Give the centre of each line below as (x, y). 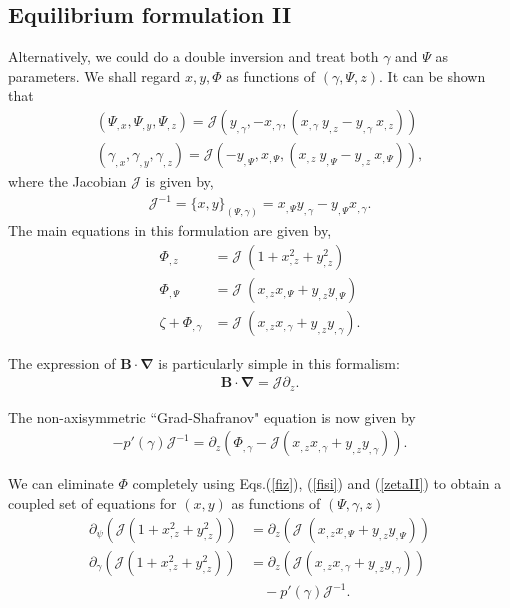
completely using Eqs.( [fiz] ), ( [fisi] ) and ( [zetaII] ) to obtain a (317, 483)
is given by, (179, 181)
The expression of (62, 362)
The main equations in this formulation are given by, (170, 230)
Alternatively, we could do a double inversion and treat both (193, 56)
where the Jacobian (67, 181)
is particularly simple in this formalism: (279, 362)
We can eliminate (61, 483)
